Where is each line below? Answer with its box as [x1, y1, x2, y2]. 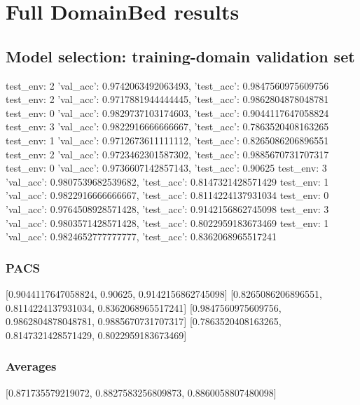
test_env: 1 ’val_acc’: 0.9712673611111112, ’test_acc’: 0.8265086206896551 [6, 132, 329, 147]
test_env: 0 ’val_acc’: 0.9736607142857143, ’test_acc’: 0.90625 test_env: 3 [6, 160, 327, 175]
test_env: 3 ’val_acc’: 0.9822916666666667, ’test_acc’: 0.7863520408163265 [6, 119, 329, 134]
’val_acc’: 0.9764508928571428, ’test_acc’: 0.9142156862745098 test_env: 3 [6, 201, 329, 216]
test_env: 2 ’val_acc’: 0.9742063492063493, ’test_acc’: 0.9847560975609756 [6, 78, 329, 92]
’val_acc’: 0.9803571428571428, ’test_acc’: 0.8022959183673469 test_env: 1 [6, 215, 329, 230]
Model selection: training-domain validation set [6, 45, 355, 67]
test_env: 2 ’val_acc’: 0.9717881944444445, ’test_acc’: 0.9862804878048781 [6, 92, 329, 107]
